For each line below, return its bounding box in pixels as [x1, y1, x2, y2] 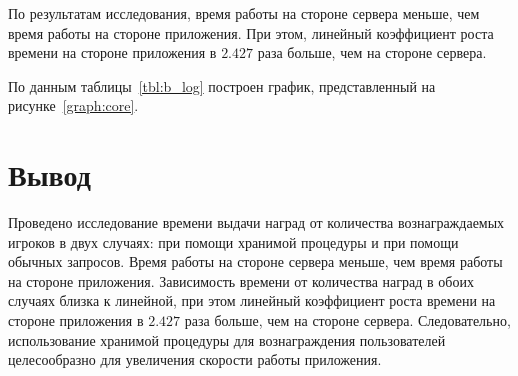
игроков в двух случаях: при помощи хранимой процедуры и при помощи [8, 231, 459, 252]
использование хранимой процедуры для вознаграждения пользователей [8, 329, 446, 350]
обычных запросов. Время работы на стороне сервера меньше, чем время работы [8, 251, 503, 272]
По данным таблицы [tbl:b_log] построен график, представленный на [8, 75, 436, 96]
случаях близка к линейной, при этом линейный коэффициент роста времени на [8, 290, 496, 311]
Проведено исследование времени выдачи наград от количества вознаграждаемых [8, 212, 505, 233]
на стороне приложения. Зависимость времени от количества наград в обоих [8, 270, 474, 291]
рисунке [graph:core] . [8, 95, 139, 116]
